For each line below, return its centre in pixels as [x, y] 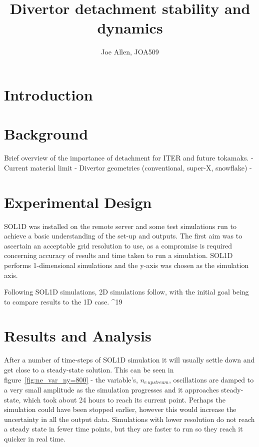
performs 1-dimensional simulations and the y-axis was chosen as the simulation [126, 265]
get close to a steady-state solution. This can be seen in [89, 369]
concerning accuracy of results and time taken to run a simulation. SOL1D [118, 255]
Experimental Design [78, 202]
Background [46, 134]
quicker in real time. [35, 439]
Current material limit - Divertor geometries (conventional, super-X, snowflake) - [128, 167]
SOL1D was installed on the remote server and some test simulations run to [120, 226]
